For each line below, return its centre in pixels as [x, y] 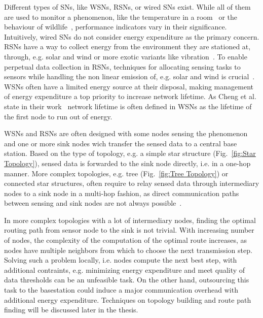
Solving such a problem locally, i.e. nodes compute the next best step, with [121, 260]
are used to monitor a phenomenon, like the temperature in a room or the [121, 17]
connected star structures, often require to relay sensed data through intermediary [132, 183]
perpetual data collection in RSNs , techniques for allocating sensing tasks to [122, 66]
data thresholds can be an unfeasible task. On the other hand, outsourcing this [127, 280]
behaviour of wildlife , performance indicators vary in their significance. [116, 27]
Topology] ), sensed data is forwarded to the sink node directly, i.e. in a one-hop [127, 163]
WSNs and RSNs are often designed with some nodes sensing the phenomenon [126, 133]
